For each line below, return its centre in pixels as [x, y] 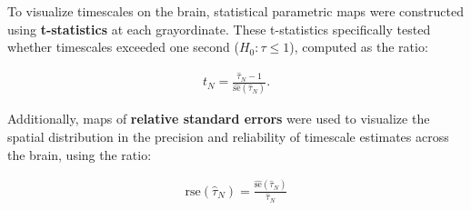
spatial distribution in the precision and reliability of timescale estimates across [228, 136]
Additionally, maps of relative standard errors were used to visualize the [219, 119]
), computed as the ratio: [359, 47]
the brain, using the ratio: [80, 154]
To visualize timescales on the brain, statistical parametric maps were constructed [235, 11]
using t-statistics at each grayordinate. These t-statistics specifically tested [219, 29]
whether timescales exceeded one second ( [123, 47]
